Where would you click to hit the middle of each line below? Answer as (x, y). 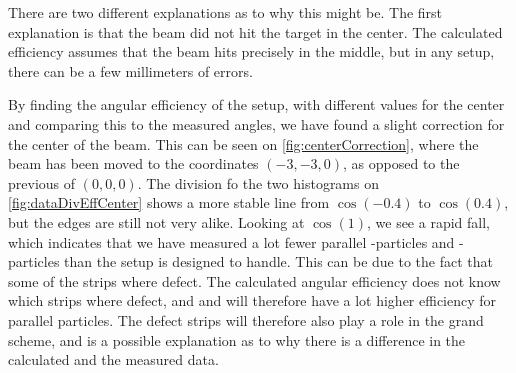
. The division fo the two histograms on (258, 182)
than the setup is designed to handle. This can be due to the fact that (278, 261)
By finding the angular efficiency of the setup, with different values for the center (256, 104)
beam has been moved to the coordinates (133, 163)
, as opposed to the (401, 163)
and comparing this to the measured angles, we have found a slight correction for (256, 123)
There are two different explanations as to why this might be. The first (225, 12)
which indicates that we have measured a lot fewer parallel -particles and (231, 241)
